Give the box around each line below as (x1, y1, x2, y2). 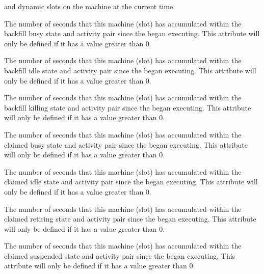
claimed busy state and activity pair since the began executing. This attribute (4, 139, 248, 150)
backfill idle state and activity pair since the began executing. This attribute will (4, 65, 256, 75)
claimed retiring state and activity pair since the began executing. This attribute (4, 213, 256, 224)
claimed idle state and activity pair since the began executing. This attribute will (4, 176, 258, 187)
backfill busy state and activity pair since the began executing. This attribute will (4, 28, 260, 39)
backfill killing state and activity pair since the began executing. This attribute (4, 102, 251, 113)
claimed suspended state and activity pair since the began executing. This (4, 250, 235, 261)
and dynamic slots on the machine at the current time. (4, 1, 175, 11)
